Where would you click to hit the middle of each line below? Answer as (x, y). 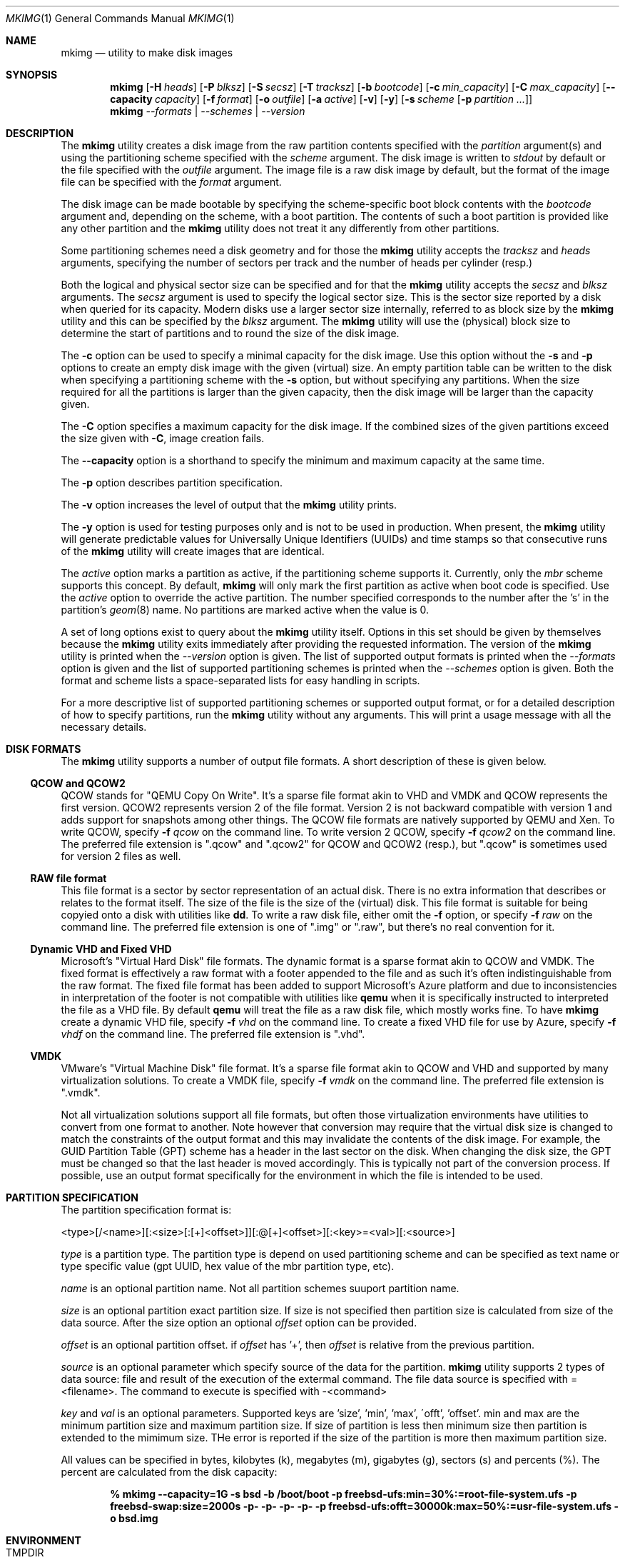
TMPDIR (25, 1552)
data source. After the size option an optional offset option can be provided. (239, 1322)
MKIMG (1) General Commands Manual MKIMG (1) (120, 18)
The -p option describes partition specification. (172, 482)
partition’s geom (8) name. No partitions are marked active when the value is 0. (245, 610)
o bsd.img (134, 1518)
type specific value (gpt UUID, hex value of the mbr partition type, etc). (228, 1266)
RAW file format (68, 878)
